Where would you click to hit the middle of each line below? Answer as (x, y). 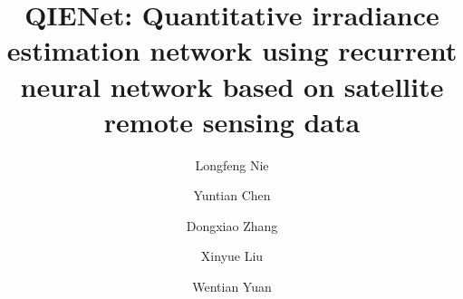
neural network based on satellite (232, 86)
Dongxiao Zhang (232, 225)
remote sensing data (232, 121)
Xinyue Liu (232, 256)
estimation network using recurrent (232, 50)
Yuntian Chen (232, 195)
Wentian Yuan (232, 287)
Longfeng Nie (232, 164)
